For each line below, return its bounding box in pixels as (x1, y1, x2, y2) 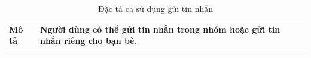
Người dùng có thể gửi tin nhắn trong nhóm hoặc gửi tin (39, 22, 280, 35)
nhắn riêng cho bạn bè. (39, 34, 138, 47)
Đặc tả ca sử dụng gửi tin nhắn (97, 2, 213, 14)
